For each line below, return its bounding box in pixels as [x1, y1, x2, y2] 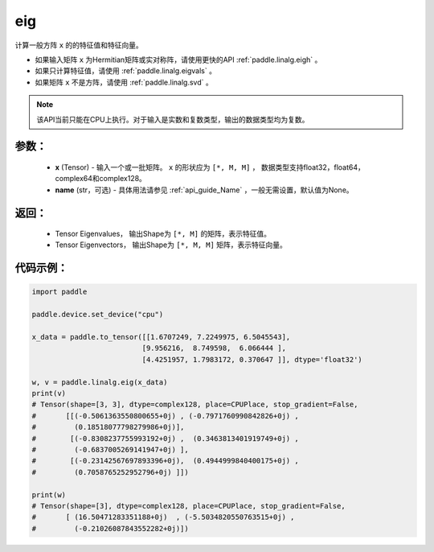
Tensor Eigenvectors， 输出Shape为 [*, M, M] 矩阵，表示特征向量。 [55, 240, 287, 249]
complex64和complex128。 [55, 174, 146, 183]
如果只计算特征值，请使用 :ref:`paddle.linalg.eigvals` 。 [35, 66, 217, 76]
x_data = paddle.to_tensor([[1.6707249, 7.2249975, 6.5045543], [31, 332, 291, 342]
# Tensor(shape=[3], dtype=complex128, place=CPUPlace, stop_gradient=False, [31, 501, 346, 510]
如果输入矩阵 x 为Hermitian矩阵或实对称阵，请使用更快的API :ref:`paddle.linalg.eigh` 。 [35, 55, 322, 64]
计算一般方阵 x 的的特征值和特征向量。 [14, 40, 144, 50]
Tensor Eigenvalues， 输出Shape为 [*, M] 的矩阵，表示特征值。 [55, 229, 272, 239]
